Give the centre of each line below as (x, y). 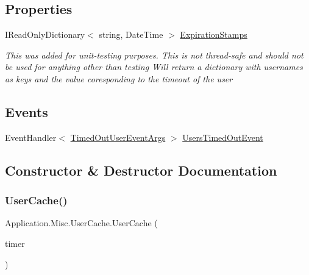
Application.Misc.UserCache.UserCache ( (81, 223)
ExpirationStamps (214, 34)
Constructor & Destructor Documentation (141, 170)
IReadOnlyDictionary (45, 34)
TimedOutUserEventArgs (118, 137)
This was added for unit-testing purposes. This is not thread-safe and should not (154, 55)
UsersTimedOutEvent (223, 137)
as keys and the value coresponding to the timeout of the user (119, 78)
